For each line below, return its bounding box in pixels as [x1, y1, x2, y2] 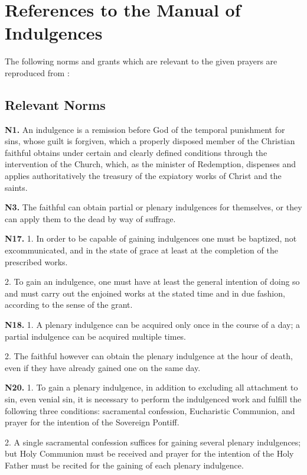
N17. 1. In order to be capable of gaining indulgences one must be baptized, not [5, 232, 297, 245]
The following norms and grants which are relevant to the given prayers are [5, 55, 277, 67]
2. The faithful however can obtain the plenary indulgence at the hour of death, [5, 350, 293, 362]
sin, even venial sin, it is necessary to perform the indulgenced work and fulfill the [5, 392, 302, 405]
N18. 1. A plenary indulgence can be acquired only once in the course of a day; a [5, 318, 301, 331]
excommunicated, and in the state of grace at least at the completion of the [5, 244, 278, 256]
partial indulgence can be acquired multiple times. [5, 330, 187, 342]
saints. [5, 181, 28, 193]
